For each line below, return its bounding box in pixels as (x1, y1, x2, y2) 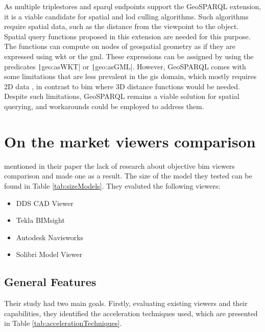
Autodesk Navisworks (16, 232, 84, 242)
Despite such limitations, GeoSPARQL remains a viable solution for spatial (4, 91, 239, 101)
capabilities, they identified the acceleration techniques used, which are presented (4, 308, 258, 318)
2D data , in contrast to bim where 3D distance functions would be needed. (4, 81, 240, 91)
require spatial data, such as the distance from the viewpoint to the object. (4, 21, 239, 32)
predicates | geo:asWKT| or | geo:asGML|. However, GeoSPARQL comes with (4, 61, 246, 71)
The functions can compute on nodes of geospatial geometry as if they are (4, 41, 236, 52)
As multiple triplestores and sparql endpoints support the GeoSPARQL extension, (4, 1, 261, 11)
